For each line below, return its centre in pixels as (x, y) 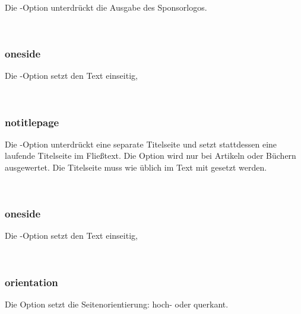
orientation (31, 282)
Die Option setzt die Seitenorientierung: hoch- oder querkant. (117, 304)
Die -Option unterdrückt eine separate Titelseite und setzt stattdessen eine (141, 144)
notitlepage (32, 122)
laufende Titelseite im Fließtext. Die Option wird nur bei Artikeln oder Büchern (150, 156)
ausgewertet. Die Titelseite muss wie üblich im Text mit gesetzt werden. (136, 167)
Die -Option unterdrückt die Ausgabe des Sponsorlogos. (106, 7)
